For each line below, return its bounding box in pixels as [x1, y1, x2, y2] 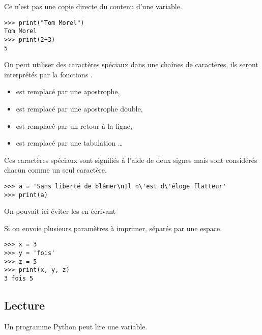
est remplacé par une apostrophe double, [16, 103, 143, 114]
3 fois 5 [4, 275, 34, 283]
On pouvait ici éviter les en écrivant [4, 206, 116, 216]
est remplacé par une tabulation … [16, 137, 123, 148]
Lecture [4, 297, 45, 313]
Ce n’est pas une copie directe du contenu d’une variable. [4, 1, 182, 11]
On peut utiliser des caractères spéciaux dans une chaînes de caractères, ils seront [4, 59, 258, 70]
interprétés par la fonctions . [4, 69, 93, 79]
